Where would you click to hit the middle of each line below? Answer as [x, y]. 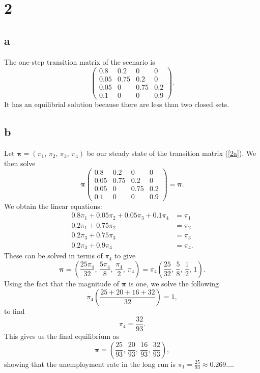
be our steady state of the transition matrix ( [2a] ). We [171, 153]
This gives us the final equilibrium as [62, 336]
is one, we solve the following [174, 283]
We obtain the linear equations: [53, 206]
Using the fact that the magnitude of [62, 283]
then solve [20, 163]
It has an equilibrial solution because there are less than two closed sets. [117, 104]
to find [15, 311]
